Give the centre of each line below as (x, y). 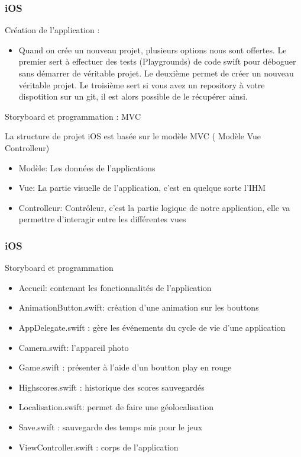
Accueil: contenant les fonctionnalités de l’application (115, 287)
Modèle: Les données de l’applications (87, 167)
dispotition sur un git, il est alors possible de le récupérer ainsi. (133, 96)
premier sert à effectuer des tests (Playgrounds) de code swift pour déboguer (157, 61)
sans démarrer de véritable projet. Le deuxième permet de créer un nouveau (156, 73)
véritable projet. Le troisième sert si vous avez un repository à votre (142, 84)
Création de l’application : (52, 30)
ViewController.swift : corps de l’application (98, 447)
